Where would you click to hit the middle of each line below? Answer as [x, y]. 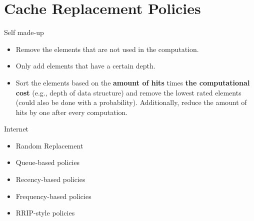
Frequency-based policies [53, 196]
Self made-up [24, 32]
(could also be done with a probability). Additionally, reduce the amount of [131, 102]
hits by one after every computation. [72, 112]
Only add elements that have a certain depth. [85, 66]
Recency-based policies [50, 179]
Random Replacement [49, 145]
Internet [16, 129]
